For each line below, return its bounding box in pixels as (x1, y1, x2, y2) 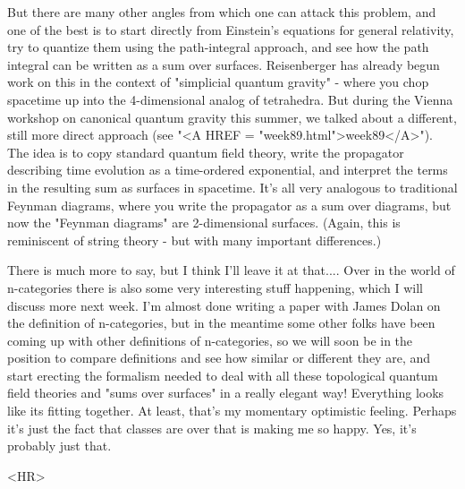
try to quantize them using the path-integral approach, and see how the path (7, 38, 429, 56)
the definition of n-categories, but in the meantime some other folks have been (7, 313, 435, 332)
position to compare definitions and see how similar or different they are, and (7, 348, 431, 367)
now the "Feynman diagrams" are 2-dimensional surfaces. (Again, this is (7, 213, 401, 232)
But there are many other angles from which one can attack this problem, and (7, 3, 436, 21)
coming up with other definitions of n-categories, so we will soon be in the (7, 330, 413, 349)
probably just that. (7, 436, 112, 455)
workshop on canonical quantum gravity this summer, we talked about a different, (7, 107, 457, 126)
